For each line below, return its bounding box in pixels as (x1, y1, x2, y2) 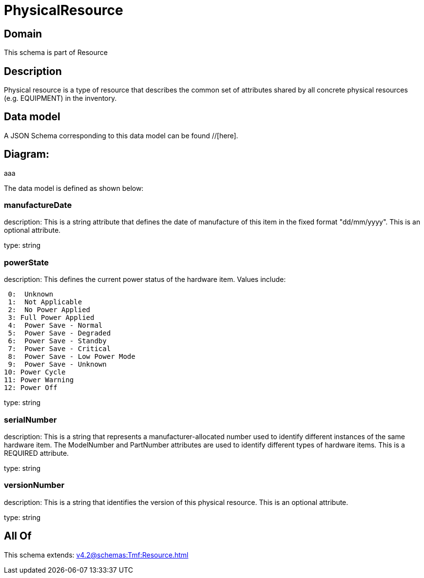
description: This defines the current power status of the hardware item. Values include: (4, 275, 286, 284)
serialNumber (4, 414, 57, 425)
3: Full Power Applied (8, 314, 95, 322)
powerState (4, 257, 49, 267)
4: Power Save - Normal (8, 321, 103, 330)
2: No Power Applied (8, 306, 91, 314)
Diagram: (4, 148, 49, 161)
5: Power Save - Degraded (8, 329, 111, 337)
